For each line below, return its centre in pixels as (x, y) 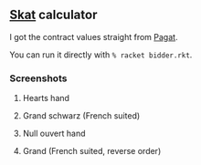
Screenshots (38, 78)
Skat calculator (53, 15)
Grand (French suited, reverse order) (92, 151)
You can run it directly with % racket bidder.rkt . (101, 55)
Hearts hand (46, 98)
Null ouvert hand (54, 134)
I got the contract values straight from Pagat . (94, 36)
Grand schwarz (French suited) (81, 116)
